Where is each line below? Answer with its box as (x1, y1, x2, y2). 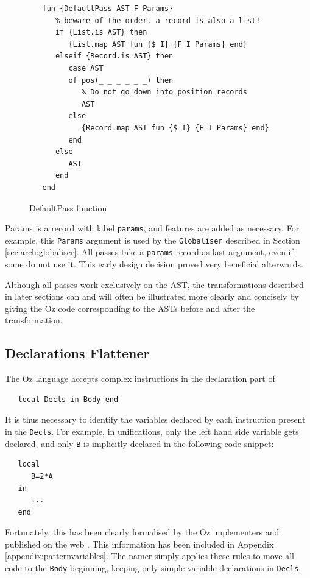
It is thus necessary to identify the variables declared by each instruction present (5, 413, 306, 426)
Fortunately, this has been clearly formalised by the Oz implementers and (5, 526, 280, 538)
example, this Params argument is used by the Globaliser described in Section (5, 233, 300, 246)
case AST (68, 63, 104, 72)
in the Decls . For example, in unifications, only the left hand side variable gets (5, 425, 299, 438)
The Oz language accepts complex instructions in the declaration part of (5, 372, 275, 385)
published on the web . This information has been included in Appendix (5, 537, 274, 550)
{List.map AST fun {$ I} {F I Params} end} (68, 40, 247, 49)
